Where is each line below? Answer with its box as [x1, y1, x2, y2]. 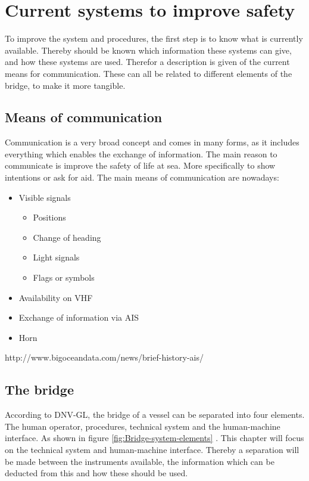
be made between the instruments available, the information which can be [5, 455, 274, 467]
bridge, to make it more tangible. [5, 79, 126, 91]
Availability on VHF [18, 291, 93, 303]
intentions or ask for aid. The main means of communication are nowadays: [5, 171, 279, 184]
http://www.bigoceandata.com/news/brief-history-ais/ [5, 351, 204, 364]
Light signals [33, 251, 80, 263]
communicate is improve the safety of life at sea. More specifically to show [5, 159, 276, 172]
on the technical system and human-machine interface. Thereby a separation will [5, 443, 299, 455]
